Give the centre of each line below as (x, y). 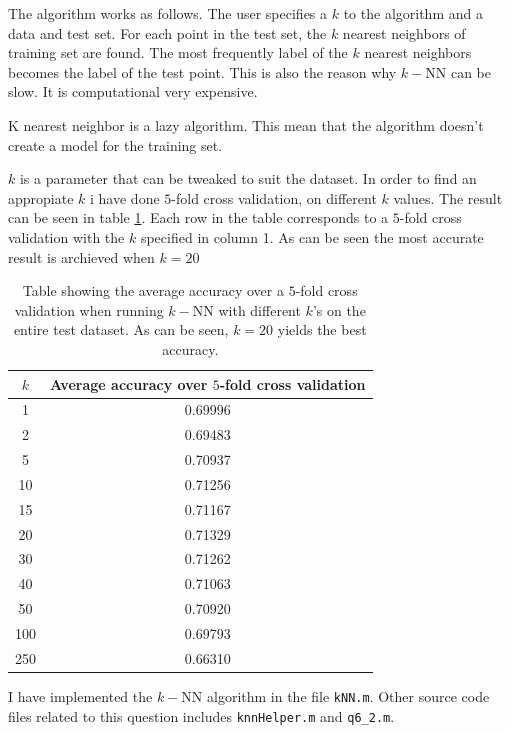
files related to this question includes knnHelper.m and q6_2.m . (201, 715)
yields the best (322, 329)
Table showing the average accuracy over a (153, 290)
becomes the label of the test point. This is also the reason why (202, 71)
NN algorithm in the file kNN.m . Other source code (335, 695)
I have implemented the (80, 695)
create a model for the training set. (115, 144)
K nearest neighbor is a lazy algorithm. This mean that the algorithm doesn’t (246, 124)
